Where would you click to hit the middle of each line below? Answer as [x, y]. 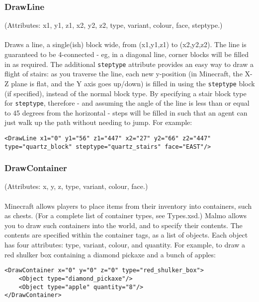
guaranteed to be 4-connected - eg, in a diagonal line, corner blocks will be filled [127, 54]
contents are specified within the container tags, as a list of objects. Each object [126, 235]
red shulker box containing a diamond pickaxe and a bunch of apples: [110, 254]
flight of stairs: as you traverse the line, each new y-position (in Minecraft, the [124, 74]
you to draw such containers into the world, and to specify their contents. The [124, 225]
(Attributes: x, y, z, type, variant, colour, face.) [76, 186]
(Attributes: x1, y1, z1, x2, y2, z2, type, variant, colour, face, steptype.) [114, 25]
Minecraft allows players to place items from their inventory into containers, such [128, 206]
